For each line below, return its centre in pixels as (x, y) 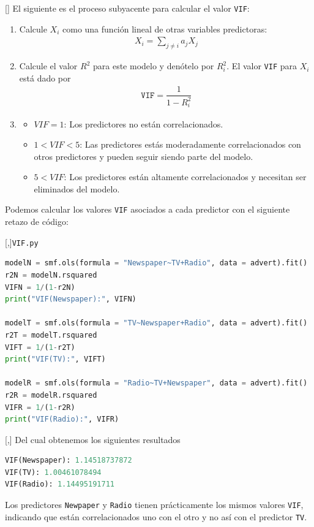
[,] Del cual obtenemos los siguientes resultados (93, 439)
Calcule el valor (48, 66)
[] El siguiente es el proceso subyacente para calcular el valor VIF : (127, 8)
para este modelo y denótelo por (153, 66)
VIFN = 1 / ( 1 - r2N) (40, 287)
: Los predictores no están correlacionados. (144, 123)
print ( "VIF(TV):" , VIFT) (55, 359)
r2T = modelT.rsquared (51, 335)
